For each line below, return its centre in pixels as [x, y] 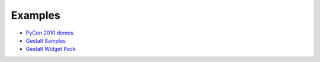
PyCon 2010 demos [50, 33]
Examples [36, 15]
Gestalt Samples [46, 40]
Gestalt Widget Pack [51, 49]
